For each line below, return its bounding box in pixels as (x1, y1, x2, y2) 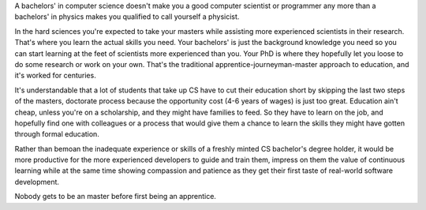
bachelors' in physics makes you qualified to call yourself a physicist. (14, 12, 240, 21)
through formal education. (14, 129, 100, 139)
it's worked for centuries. (14, 71, 96, 81)
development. (14, 177, 59, 186)
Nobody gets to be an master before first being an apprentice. (14, 192, 217, 201)
